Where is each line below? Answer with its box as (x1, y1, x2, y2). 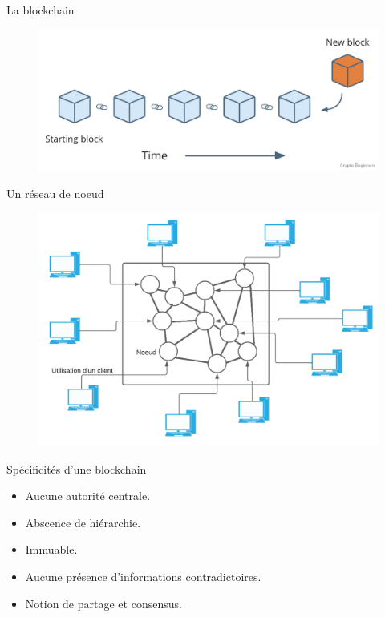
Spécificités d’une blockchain (6, 460, 147, 477)
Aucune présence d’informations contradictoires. (25, 568, 261, 585)
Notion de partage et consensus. (25, 595, 182, 611)
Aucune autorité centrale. (25, 487, 151, 504)
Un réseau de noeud (6, 185, 104, 202)
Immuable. (25, 541, 78, 558)
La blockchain (6, 2, 75, 18)
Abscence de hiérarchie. (25, 514, 141, 530)
